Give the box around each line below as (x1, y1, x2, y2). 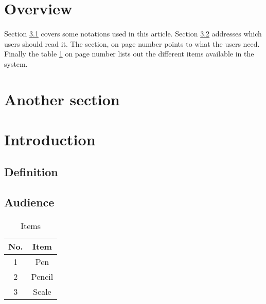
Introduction (4, 128, 96, 149)
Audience (4, 194, 55, 210)
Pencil (31, 271, 54, 283)
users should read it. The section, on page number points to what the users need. (4, 38, 260, 49)
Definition (4, 164, 58, 180)
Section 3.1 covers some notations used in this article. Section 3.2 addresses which (4, 28, 262, 39)
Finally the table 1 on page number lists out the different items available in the (4, 48, 254, 59)
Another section (4, 88, 120, 109)
